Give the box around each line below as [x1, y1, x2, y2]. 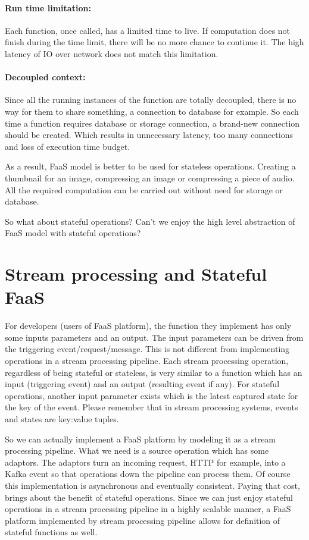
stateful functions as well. [5, 526, 98, 538]
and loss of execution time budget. [5, 140, 130, 152]
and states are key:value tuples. [5, 412, 119, 425]
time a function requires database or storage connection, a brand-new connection [5, 117, 300, 129]
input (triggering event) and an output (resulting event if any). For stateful [5, 378, 280, 390]
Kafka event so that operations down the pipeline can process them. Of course [5, 467, 291, 480]
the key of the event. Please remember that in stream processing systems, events [5, 401, 298, 413]
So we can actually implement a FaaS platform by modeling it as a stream [5, 432, 276, 445]
